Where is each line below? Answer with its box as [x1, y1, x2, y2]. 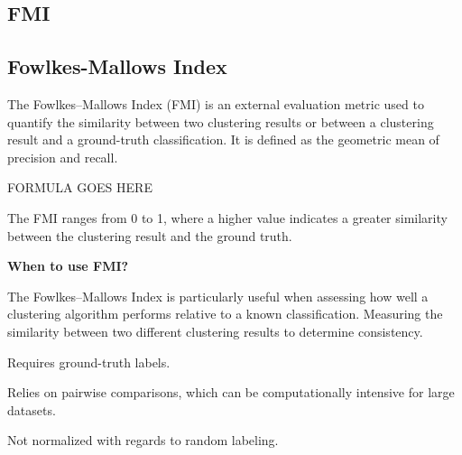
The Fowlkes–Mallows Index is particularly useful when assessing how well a [7, 286, 429, 305]
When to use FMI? [7, 256, 129, 275]
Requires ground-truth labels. [7, 352, 171, 371]
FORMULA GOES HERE [7, 178, 152, 197]
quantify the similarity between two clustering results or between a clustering [7, 112, 434, 131]
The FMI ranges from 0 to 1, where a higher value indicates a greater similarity [7, 208, 448, 227]
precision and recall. [7, 147, 118, 166]
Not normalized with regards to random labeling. [7, 431, 279, 450]
